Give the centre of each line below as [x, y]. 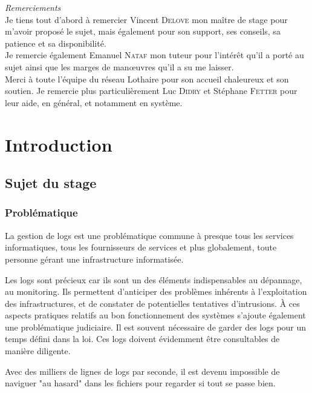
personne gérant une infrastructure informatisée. [94, 259]
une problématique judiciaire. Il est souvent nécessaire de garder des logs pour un [156, 327]
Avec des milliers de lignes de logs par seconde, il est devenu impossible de [142, 371]
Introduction [59, 144]
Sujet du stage [51, 183]
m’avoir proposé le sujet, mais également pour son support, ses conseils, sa [143, 31]
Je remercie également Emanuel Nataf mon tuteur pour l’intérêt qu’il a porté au [154, 55]
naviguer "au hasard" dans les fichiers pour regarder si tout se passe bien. [140, 383]
